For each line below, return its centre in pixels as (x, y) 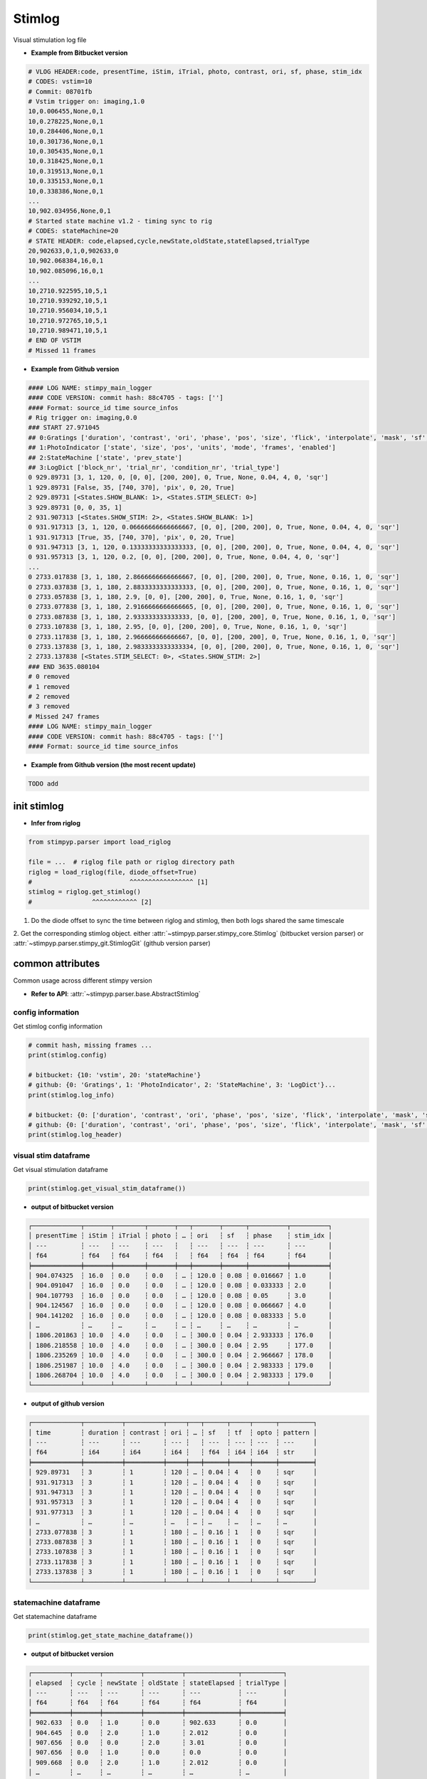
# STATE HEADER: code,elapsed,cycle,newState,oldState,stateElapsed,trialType (169, 241)
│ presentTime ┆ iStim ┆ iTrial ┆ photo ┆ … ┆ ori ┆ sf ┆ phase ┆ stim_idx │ (180, 1236)
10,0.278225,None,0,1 (66, 121)
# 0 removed (49, 677)
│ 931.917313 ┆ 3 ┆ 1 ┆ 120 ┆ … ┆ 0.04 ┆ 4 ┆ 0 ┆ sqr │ (173, 1482)
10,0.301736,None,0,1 (66, 141)
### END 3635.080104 (64, 666)
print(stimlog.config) (68, 1055)
